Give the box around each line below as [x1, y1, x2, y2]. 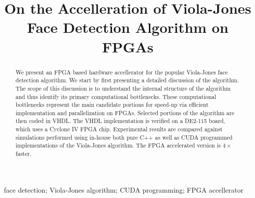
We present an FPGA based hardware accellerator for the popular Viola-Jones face [15, 68, 228, 76]
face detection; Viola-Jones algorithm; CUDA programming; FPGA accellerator [4, 184, 244, 195]
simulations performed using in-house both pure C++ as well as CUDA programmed [15, 133, 233, 141]
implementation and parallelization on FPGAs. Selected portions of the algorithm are [15, 108, 234, 117]
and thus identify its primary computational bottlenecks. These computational [15, 92, 216, 100]
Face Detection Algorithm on [27, 17, 228, 37]
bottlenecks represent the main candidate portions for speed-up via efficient [15, 100, 209, 109]
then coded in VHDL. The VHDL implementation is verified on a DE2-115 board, [15, 117, 226, 125]
